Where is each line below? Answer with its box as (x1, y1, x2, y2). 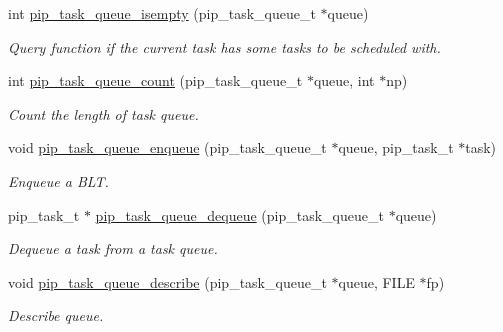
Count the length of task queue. (8, 103, 199, 124)
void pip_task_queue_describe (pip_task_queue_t (8, 271, 327, 292)
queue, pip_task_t (338, 137, 454, 158)
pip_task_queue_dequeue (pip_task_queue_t (95, 204, 384, 225)
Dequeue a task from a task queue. (8, 238, 218, 259)
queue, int (313, 70, 375, 91)
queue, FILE (338, 271, 415, 292)
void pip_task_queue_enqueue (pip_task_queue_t (8, 137, 327, 158)
